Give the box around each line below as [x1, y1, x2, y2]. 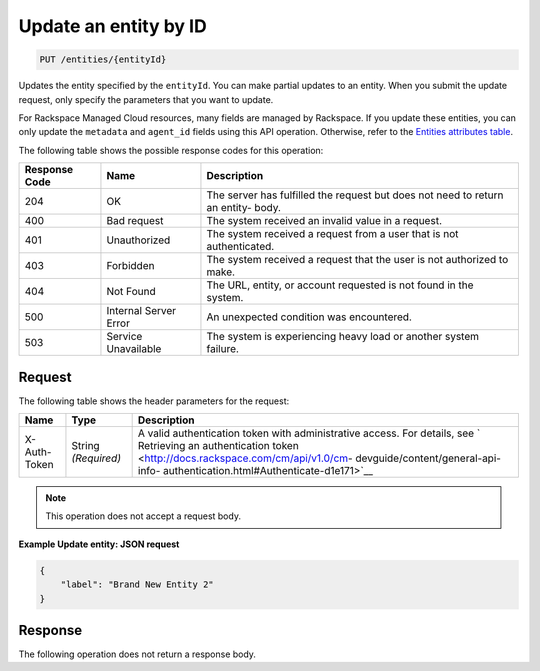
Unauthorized [106, 233, 171, 247]
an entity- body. [206, 201, 282, 215]
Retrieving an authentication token [137, 438, 299, 452]
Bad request [106, 214, 164, 228]
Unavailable [106, 342, 162, 356]
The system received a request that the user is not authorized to [206, 253, 509, 267]
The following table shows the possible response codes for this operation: [18, 144, 324, 156]
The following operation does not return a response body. [18, 648, 257, 660]
